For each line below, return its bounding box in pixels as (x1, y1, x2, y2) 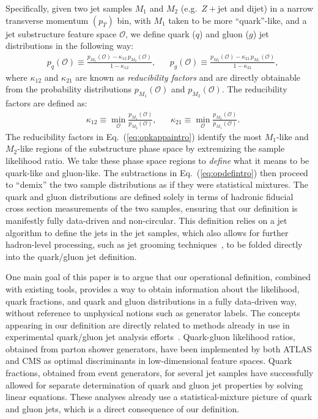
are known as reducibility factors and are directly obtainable (75, 70, 301, 83)
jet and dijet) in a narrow (217, 2, 314, 14)
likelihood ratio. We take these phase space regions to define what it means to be (6, 154, 309, 166)
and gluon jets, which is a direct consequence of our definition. (6, 402, 240, 415)
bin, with (117, 13, 151, 26)
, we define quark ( (125, 27, 196, 40)
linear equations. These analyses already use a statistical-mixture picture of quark (6, 390, 312, 403)
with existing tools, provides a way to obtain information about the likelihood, (6, 282, 300, 295)
